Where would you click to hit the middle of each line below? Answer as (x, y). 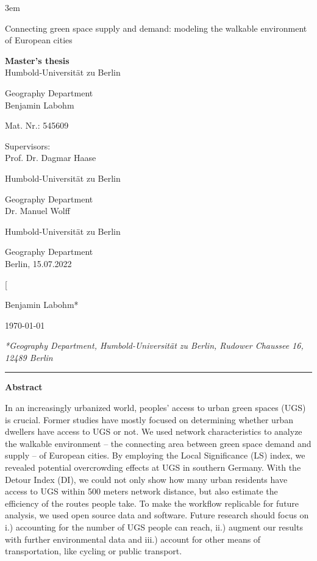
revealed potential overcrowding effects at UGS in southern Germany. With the (153, 467)
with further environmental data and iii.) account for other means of (133, 539)
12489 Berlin (29, 357)
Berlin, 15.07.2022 (38, 263)
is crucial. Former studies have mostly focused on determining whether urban (149, 419)
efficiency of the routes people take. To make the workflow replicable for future (152, 503)
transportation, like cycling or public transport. (94, 551)
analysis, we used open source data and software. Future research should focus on (157, 515)
